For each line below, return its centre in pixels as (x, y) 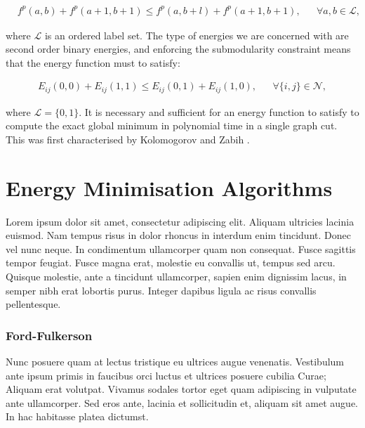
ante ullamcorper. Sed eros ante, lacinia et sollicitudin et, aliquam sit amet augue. (182, 402)
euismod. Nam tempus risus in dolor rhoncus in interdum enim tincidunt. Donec (178, 235)
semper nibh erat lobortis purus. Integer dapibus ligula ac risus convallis (161, 290)
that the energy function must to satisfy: (93, 62)
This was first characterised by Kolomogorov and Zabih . (128, 139)
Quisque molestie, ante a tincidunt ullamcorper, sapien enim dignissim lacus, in (176, 277)
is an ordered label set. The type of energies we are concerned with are (197, 35)
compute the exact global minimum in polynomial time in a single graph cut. (172, 125)
